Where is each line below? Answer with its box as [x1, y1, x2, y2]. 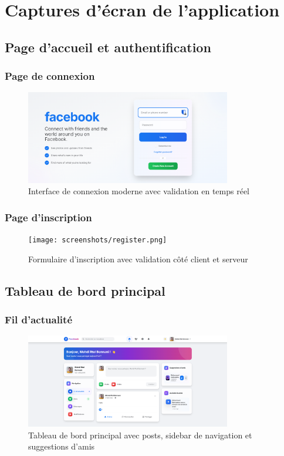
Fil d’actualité [5, 312, 73, 327]
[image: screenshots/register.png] [28, 236, 167, 245]
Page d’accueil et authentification [5, 38, 211, 56]
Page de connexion [5, 69, 95, 83]
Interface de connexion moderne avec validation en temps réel [28, 185, 249, 197]
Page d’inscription [5, 210, 92, 224]
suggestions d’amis [28, 440, 95, 452]
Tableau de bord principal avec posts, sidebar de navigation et [28, 428, 252, 441]
